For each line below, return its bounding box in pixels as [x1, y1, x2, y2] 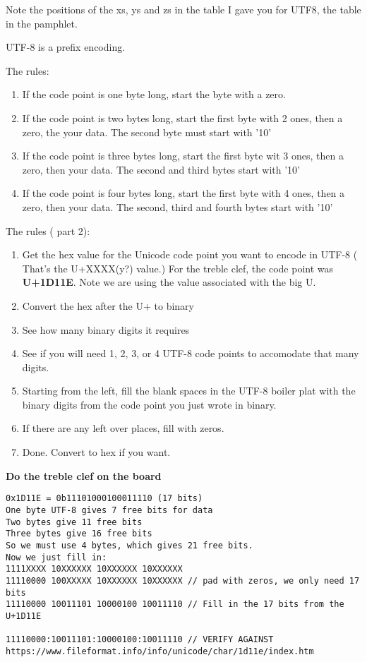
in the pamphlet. [6, 16, 78, 30]
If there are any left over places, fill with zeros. [22, 421, 224, 435]
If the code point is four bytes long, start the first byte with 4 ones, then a [22, 186, 345, 200]
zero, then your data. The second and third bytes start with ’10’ [22, 162, 300, 176]
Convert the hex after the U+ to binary [22, 298, 194, 313]
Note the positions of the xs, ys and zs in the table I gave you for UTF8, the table [6, 2, 361, 16]
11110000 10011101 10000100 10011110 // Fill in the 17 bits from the [6, 599, 344, 610]
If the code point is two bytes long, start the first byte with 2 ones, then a [22, 110, 343, 125]
